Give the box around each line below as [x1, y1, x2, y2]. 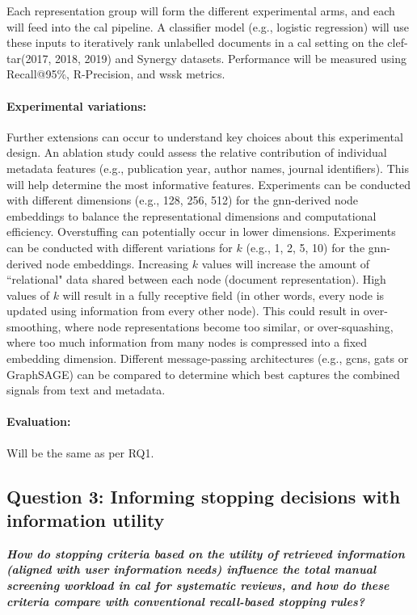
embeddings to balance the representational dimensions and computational [6, 207, 377, 224]
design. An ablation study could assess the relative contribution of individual [6, 144, 387, 161]
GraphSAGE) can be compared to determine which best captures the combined [6, 365, 400, 382]
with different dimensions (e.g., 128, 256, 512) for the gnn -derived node [6, 192, 359, 209]
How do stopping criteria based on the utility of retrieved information [6, 545, 405, 562]
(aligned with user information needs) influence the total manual [6, 561, 377, 578]
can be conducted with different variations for [6, 238, 233, 255]
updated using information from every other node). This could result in [6, 302, 360, 319]
